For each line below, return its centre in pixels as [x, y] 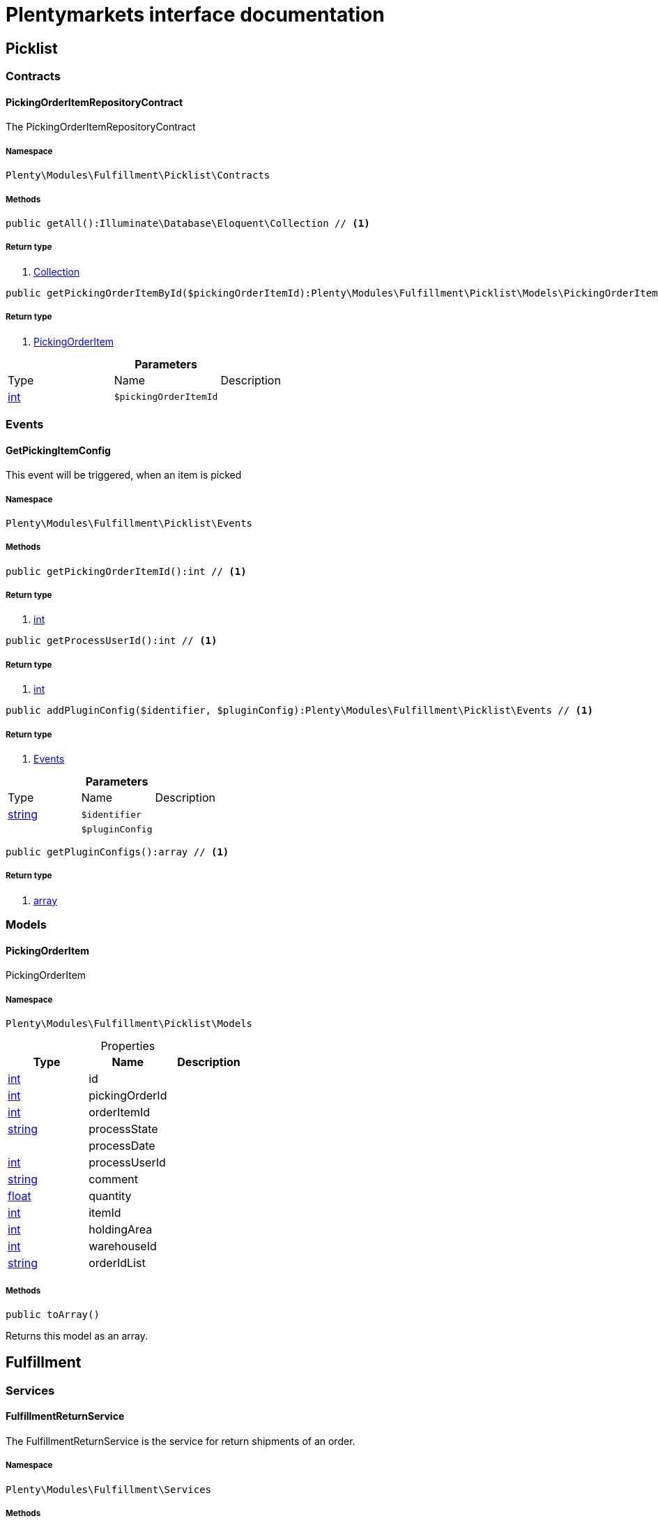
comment [113, 1179]
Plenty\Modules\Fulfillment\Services [109, 1489]
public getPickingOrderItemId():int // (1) [126, 571]
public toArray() [53, 1314]
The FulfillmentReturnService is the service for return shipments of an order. [181, 1441]
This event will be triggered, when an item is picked [124, 475]
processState [123, 1129]
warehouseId [123, 1246]
